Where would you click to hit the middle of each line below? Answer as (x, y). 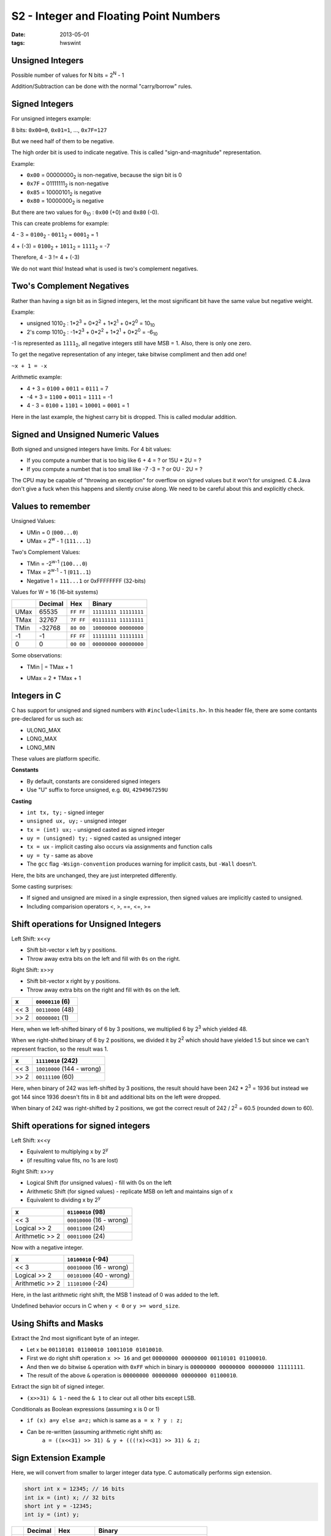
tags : (18, 42)
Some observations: (37, 656)
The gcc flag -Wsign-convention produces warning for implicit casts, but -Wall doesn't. (142, 864)
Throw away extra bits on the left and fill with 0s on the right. (104, 958)
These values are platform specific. (56, 758)
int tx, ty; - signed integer (65, 812)
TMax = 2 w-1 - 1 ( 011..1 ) (59, 571)
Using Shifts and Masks (57, 1324)
